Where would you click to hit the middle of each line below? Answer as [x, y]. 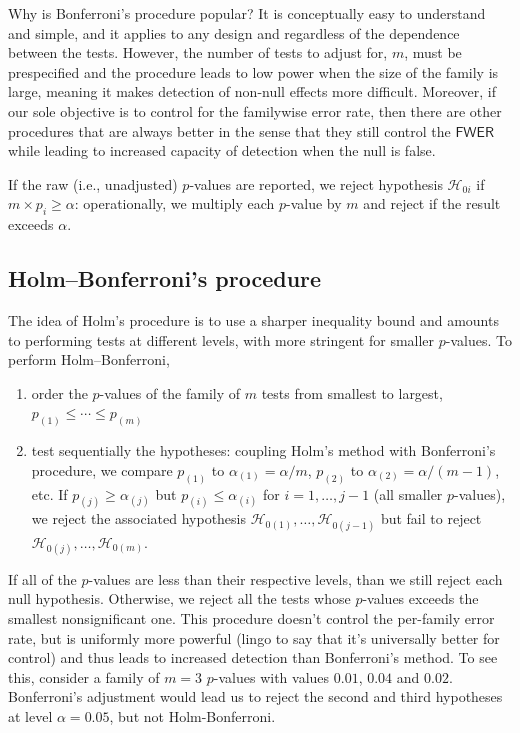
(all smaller [408, 493]
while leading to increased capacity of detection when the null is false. [222, 150]
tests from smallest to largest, [352, 392]
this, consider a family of [84, 676]
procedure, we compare [102, 469]
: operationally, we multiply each [174, 203]
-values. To [478, 339]
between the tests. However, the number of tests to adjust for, [198, 52]
